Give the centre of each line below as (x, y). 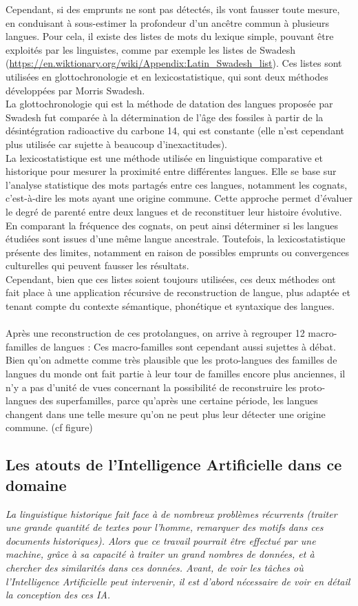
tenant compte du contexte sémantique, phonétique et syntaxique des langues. (170, 306)
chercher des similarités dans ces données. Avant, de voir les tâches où (155, 567)
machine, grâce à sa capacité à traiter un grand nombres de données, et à (160, 554)
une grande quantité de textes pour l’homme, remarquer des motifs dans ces (165, 527)
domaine (36, 484)
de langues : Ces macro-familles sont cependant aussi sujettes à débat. (188, 346)
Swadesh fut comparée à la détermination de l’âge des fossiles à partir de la (165, 117)
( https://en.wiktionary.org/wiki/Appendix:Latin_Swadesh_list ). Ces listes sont (174, 63)
